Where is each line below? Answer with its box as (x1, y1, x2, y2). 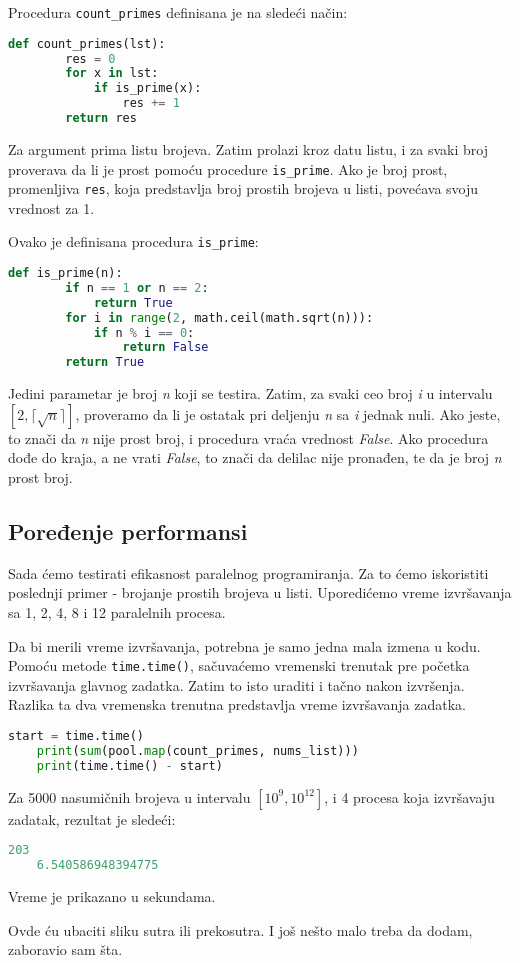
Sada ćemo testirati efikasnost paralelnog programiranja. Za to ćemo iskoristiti (8, 562, 489, 583)
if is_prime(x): (93, 81, 202, 96)
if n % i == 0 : (93, 325, 195, 340)
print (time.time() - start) (36, 758, 223, 773)
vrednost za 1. (8, 197, 95, 218)
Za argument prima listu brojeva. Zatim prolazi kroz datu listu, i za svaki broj (8, 138, 488, 159)
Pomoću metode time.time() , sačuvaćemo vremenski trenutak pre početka (8, 655, 470, 676)
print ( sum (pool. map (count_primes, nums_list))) (36, 743, 359, 758)
